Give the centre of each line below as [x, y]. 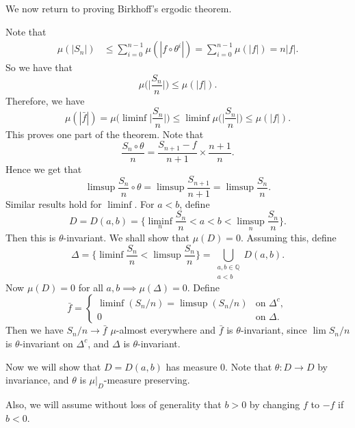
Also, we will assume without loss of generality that [114, 404]
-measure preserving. [147, 380]
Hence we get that [44, 169]
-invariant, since [274, 330]
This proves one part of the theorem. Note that [105, 134]
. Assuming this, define [288, 237]
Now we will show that [53, 366]
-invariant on [46, 343]
